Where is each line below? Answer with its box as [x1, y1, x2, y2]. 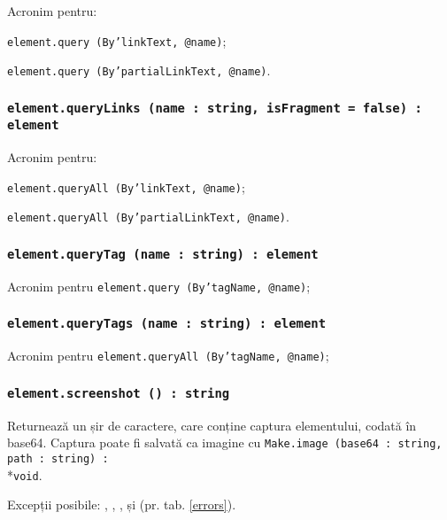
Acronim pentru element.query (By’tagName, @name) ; [7, 276, 311, 295]
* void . [7, 465, 42, 484]
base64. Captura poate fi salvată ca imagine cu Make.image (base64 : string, [7, 433, 443, 452]
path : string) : [7, 452, 109, 465]
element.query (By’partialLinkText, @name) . [7, 61, 271, 80]
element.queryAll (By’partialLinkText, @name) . [7, 207, 289, 226]
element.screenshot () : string [7, 385, 230, 400]
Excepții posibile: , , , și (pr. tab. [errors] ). [7, 495, 236, 514]
